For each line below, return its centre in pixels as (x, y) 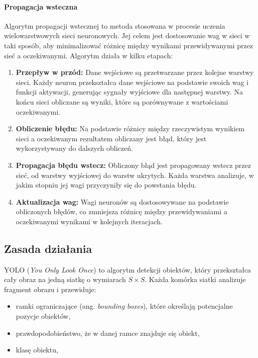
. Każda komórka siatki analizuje (195, 279)
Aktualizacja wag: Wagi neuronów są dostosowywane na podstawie (122, 201)
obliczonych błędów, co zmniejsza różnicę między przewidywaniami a (121, 211)
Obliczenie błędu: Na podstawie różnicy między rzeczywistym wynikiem (130, 128)
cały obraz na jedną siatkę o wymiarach (65, 279)
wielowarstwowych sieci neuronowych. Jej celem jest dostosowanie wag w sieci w (127, 35)
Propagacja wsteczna (41, 6)
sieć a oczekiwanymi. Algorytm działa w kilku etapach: (89, 55)
